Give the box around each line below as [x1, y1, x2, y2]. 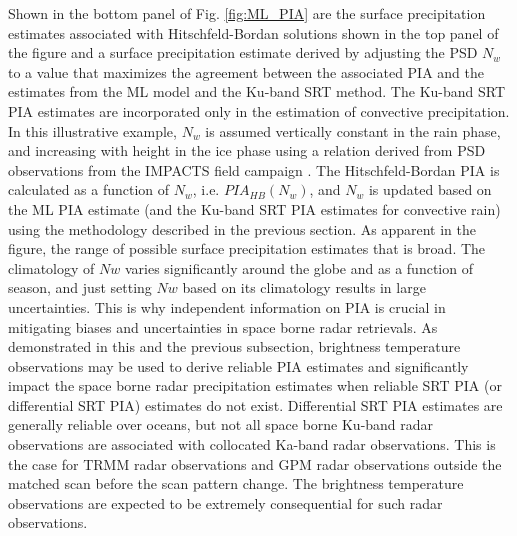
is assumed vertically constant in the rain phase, [205, 120, 501, 141]
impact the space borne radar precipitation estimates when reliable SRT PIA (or [8, 375, 502, 396]
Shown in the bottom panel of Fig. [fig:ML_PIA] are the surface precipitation [8, 3, 486, 23]
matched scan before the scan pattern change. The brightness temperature [8, 473, 464, 494]
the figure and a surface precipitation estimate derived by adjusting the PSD [8, 42, 478, 63]
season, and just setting [8, 277, 152, 298]
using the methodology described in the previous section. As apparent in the [8, 218, 476, 239]
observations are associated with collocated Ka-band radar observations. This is [8, 434, 496, 455]
